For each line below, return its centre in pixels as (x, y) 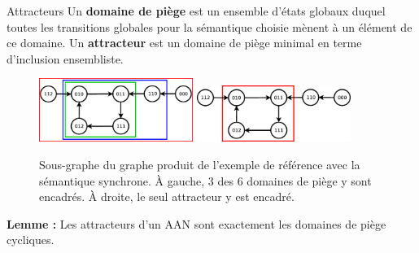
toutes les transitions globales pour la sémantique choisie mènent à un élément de (209, 26)
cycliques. (31, 240)
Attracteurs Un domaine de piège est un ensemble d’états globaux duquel (196, 11)
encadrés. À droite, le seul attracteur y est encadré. (167, 196)
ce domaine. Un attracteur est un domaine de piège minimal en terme (184, 43)
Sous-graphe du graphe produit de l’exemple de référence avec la (200, 165)
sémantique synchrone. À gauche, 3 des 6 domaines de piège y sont (205, 180)
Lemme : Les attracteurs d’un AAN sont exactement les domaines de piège (196, 223)
